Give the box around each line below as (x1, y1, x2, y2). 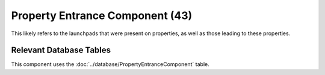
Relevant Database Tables (11, 45, 111, 55)
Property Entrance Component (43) (11, 9, 193, 22)
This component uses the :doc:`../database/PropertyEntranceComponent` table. (11, 61, 210, 68)
